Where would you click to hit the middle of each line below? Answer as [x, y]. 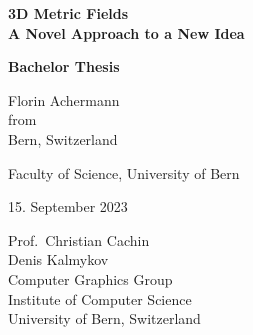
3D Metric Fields [68, 13]
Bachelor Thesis [64, 66]
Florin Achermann [64, 99]
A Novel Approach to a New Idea [126, 32]
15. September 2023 [68, 206]
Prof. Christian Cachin [79, 239]
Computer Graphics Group [90, 278]
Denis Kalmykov [58, 259]
